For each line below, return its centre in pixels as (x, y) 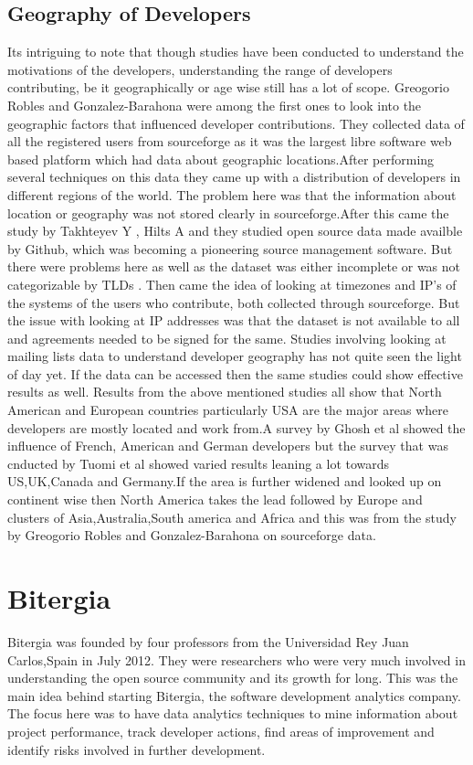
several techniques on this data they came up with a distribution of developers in (234, 177)
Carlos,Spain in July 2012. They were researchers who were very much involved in (236, 659)
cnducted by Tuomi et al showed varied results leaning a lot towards (199, 463)
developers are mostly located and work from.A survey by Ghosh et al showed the (236, 427)
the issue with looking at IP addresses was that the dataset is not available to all (234, 320)
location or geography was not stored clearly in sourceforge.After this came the (228, 212)
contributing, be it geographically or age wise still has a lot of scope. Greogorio (228, 87)
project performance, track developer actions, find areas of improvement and (221, 731)
